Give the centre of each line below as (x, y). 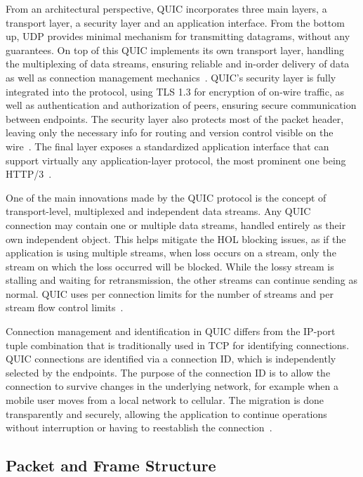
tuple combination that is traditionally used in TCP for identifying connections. (178, 345)
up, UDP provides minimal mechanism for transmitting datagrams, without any (178, 36)
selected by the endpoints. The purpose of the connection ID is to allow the (168, 372)
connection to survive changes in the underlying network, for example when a (172, 386)
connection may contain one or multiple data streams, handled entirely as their (176, 224)
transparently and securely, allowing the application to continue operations (166, 413)
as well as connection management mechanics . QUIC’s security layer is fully (171, 77)
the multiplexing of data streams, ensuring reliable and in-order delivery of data (178, 64)
